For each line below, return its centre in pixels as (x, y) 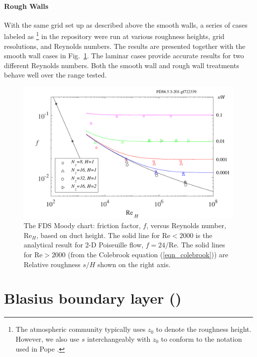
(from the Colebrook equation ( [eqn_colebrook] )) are (148, 255)
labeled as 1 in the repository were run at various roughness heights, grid (114, 36)
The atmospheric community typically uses (81, 329)
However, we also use (47, 338)
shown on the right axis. (134, 264)
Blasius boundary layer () (93, 298)
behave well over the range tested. (55, 75)
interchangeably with (119, 338)
